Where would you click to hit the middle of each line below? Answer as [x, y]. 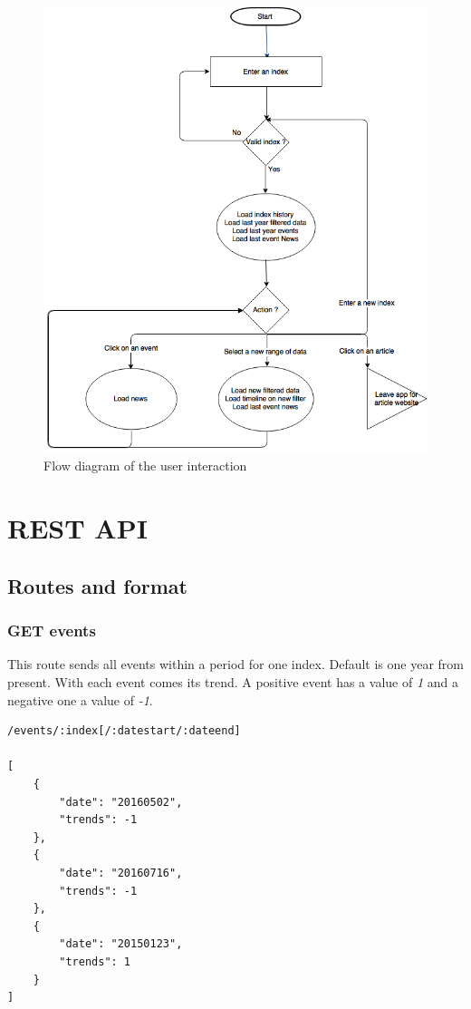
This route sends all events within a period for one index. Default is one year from [235, 664]
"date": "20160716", [121, 873]
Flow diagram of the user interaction [145, 466]
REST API [77, 528]
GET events [52, 631]
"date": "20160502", [121, 802]
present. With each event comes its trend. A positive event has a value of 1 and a [233, 682]
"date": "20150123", [121, 944]
